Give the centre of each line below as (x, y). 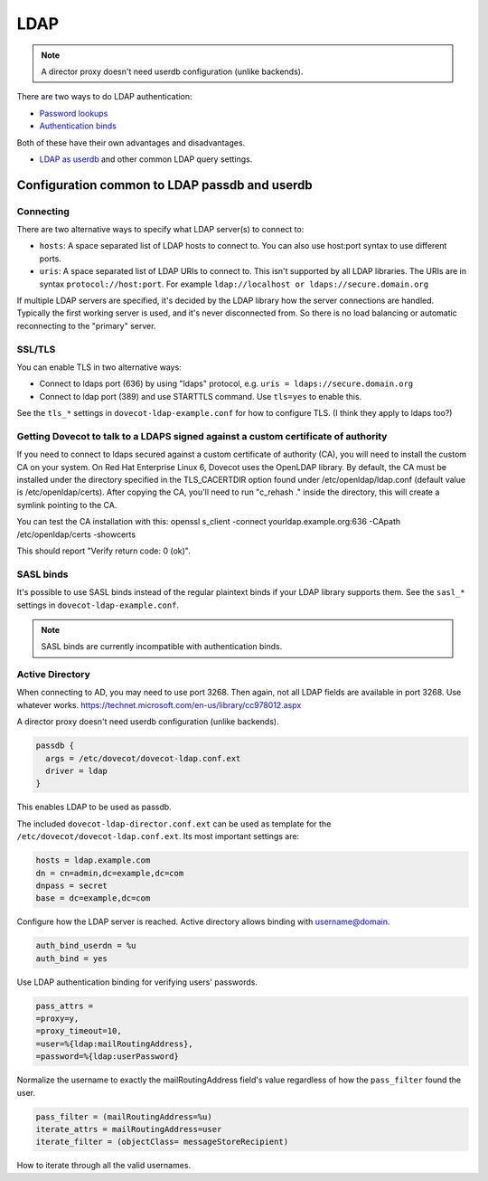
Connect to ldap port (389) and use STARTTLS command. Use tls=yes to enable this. (201, 396)
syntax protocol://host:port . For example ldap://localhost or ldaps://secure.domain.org (234, 284)
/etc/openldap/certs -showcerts (76, 534)
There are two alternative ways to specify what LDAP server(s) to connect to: (160, 230)
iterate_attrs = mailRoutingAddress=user (129, 1129)
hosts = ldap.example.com (93, 860)
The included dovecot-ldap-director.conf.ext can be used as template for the (174, 824)
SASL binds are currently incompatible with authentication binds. (162, 647)
